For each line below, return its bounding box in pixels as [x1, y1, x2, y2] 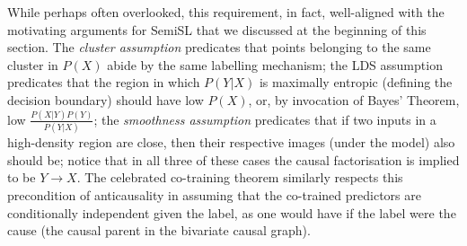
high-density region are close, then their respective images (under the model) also [7, 133, 455, 152]
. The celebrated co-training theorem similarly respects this [76, 168, 403, 187]
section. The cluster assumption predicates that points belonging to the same [7, 38, 431, 57]
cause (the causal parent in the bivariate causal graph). [7, 221, 311, 240]
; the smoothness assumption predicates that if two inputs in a [93, 110, 436, 128]
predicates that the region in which [7, 73, 200, 92]
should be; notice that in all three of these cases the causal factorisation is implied [7, 150, 460, 169]
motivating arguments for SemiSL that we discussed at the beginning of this [7, 20, 427, 39]
